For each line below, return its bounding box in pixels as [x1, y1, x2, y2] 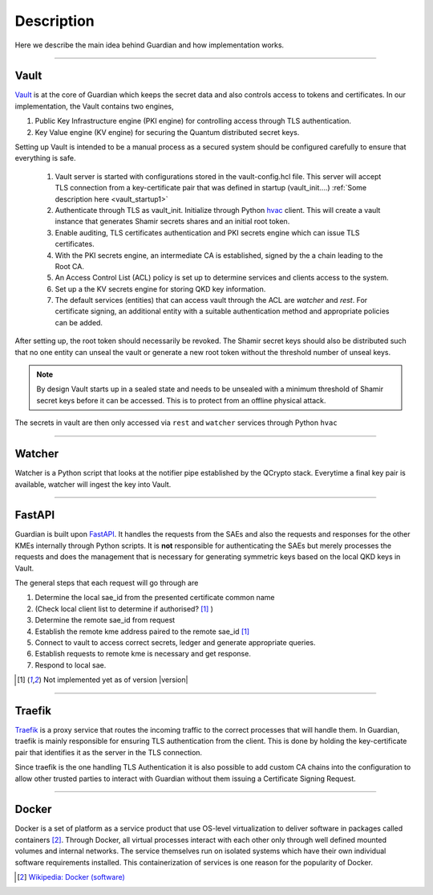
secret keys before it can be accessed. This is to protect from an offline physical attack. [36, 395, 326, 405]
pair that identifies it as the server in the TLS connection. [14, 747, 203, 757]
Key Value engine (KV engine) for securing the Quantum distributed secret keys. [34, 127, 300, 137]
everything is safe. [14, 153, 76, 163]
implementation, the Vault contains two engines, [14, 101, 174, 111]
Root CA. [55, 261, 84, 271]
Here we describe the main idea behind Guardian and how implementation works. [14, 40, 285, 50]
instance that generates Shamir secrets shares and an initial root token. [55, 217, 290, 227]
